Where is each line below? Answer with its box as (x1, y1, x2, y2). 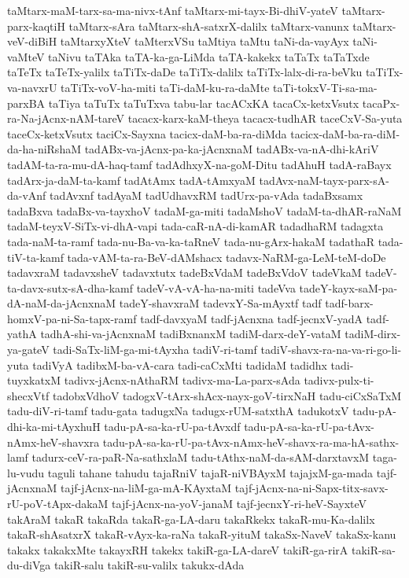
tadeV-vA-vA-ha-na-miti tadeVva (136, 279, 296, 296)
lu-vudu (7, 464, 45, 480)
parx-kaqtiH (7, 17, 65, 34)
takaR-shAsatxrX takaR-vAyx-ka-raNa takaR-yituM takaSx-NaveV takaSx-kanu (7, 526, 396, 543)
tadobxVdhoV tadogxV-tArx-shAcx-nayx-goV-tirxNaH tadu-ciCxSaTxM (53, 387, 402, 403)
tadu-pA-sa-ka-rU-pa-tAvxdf (104, 418, 241, 435)
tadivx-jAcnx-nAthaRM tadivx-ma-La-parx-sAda (64, 372, 300, 388)
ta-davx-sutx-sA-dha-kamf (7, 279, 133, 296)
